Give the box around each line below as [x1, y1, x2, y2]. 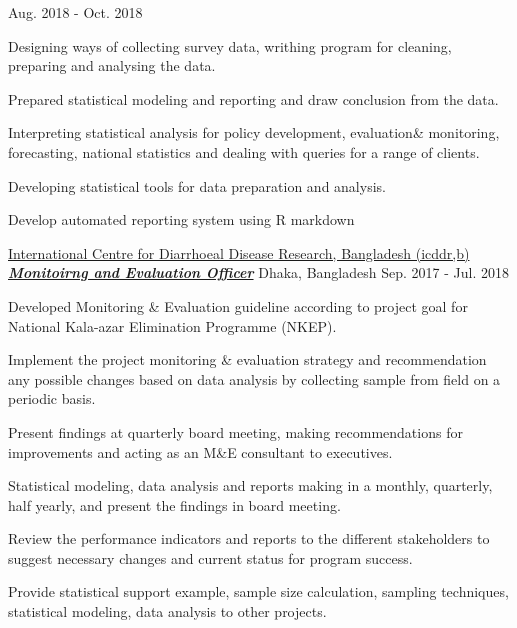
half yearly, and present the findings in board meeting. [8, 494, 341, 515]
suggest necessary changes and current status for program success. [8, 547, 413, 568]
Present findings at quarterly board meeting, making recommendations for [8, 421, 463, 442]
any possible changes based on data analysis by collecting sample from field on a [8, 368, 501, 389]
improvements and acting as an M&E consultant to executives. [8, 441, 393, 462]
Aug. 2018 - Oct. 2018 [8, 2, 143, 22]
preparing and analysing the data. [8, 55, 216, 76]
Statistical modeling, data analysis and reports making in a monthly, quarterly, [8, 475, 493, 496]
